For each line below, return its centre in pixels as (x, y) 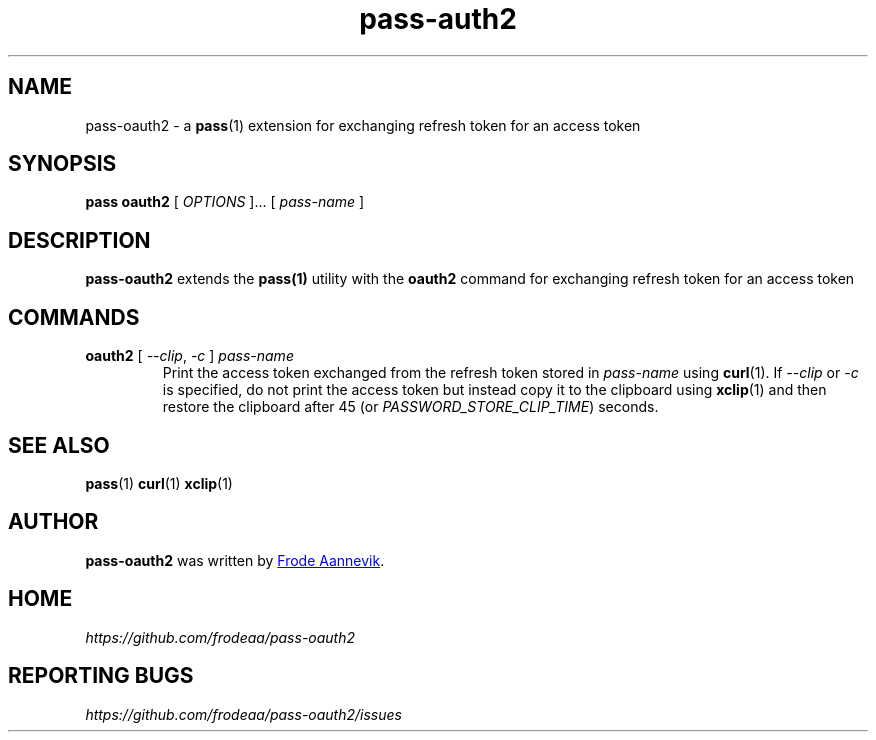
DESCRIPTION (79, 240)
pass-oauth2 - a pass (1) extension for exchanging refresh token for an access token (363, 125)
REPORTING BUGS (101, 676)
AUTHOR (53, 522)
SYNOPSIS (62, 164)
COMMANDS (74, 317)
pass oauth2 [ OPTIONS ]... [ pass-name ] (225, 202)
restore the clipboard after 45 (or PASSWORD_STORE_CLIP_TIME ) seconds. (410, 407)
